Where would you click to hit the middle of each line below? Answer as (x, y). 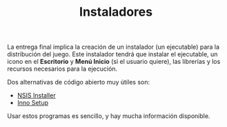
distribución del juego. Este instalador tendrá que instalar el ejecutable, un (112, 54)
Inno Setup (33, 103)
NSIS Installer (37, 95)
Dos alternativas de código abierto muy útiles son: (79, 82)
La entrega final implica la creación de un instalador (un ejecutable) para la (113, 47)
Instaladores (116, 12)
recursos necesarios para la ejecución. (62, 69)
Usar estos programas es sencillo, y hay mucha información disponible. (109, 116)
